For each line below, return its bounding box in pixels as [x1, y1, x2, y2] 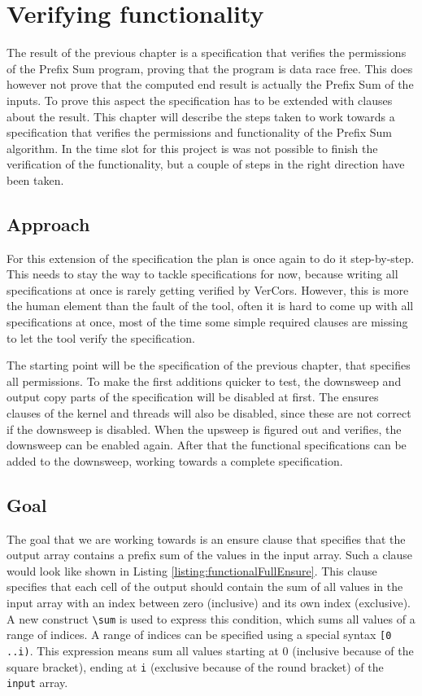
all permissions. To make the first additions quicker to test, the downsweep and [7, 372, 402, 389]
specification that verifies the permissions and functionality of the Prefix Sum [7, 124, 393, 141]
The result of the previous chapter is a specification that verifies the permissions [7, 44, 407, 61]
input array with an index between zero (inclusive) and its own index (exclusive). [7, 593, 411, 611]
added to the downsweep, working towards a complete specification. [7, 452, 343, 469]
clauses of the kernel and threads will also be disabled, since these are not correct [7, 405, 411, 422]
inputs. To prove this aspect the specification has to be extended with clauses [7, 91, 393, 108]
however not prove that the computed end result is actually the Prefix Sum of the [7, 76, 414, 93]
